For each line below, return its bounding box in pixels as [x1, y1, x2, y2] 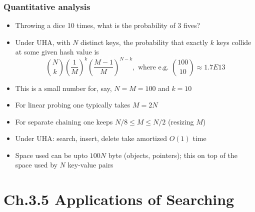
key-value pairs [67, 159, 113, 170]
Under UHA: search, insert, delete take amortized [15, 133, 167, 143]
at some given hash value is [15, 46, 99, 57]
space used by [15, 159, 57, 170]
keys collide [216, 36, 251, 47]
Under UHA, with [15, 36, 70, 47]
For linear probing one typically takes [15, 99, 130, 110]
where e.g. [137, 63, 169, 71]
